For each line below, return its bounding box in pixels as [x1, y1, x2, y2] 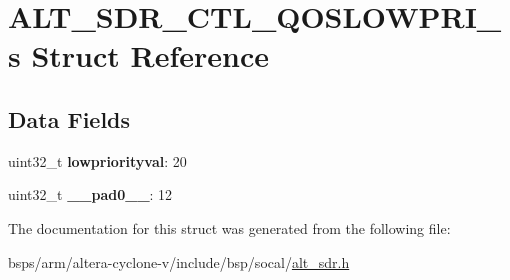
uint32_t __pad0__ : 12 [8, 184, 173, 205]
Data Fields [8, 103, 131, 134]
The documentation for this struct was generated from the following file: [8, 217, 451, 238]
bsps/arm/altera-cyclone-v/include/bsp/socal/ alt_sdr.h [8, 251, 350, 272]
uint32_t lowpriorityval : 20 [8, 150, 187, 171]
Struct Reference [31, 35, 270, 76]
